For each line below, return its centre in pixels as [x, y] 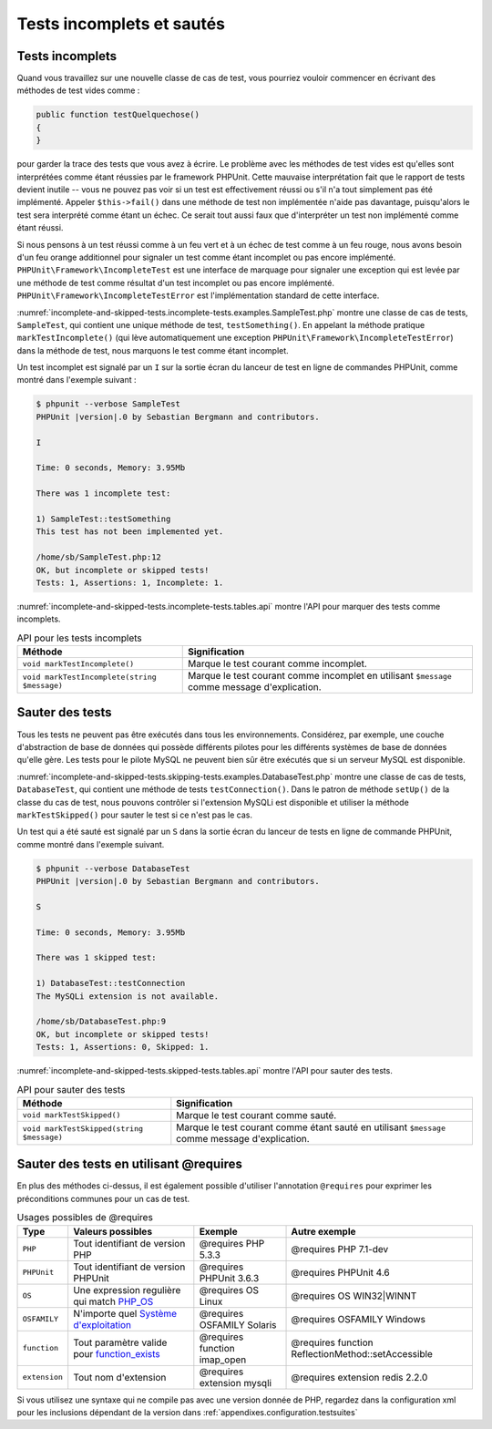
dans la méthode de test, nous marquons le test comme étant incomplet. [153, 350]
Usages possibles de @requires [85, 1218]
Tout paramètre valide [120, 1342]
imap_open [223, 1360]
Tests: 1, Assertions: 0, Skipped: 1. [123, 1047]
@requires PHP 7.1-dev [340, 1249]
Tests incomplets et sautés [121, 24]
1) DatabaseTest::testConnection [111, 983]
